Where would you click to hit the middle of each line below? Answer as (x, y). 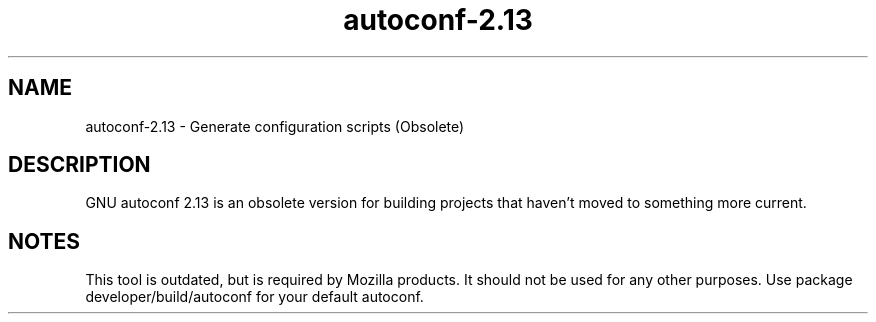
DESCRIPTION (79, 165)
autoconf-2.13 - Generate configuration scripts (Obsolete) (275, 126)
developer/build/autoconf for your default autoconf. (254, 297)
